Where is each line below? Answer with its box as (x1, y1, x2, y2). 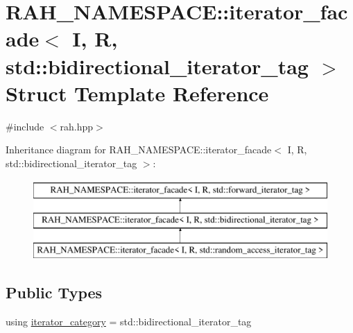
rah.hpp (60, 119, 94, 133)
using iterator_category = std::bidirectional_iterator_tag (6, 314, 252, 328)
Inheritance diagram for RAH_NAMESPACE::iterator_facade (6, 142, 272, 157)
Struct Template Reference (6, 78, 269, 107)
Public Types (6, 281, 103, 302)
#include (6, 119, 44, 133)
